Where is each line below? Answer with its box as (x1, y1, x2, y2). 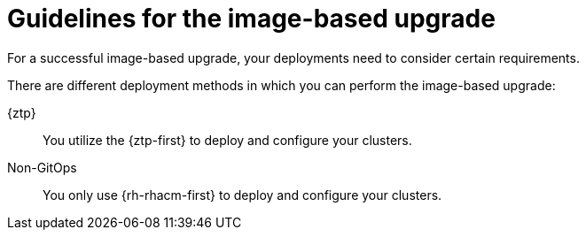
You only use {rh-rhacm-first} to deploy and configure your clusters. (43, 187, 442, 203)
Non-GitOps (7, 159, 77, 175)
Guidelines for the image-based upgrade (7, 4, 496, 34)
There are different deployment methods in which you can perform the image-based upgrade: (7, 77, 556, 93)
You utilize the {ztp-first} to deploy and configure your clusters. (43, 132, 412, 148)
